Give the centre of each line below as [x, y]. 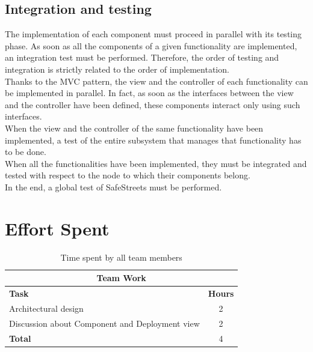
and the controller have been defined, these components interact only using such [153, 104]
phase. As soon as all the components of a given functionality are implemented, [151, 45]
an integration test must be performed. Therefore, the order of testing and [142, 57]
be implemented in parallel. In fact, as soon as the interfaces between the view [149, 93]
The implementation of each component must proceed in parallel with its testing [153, 34]
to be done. [26, 152]
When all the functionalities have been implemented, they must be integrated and [156, 163]
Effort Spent [57, 228]
